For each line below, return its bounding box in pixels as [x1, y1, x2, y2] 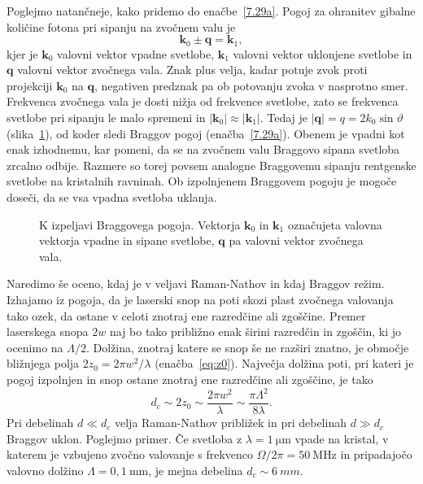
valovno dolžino [7, 461, 84, 478]
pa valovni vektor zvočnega [229, 232, 364, 249]
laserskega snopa [7, 323, 89, 340]
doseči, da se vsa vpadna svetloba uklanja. [7, 188, 217, 205]
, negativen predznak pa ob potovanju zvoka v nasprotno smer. [94, 76, 408, 94]
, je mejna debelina [148, 461, 243, 478]
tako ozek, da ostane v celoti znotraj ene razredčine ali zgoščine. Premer [7, 307, 366, 324]
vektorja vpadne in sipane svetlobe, [39, 232, 215, 249]
